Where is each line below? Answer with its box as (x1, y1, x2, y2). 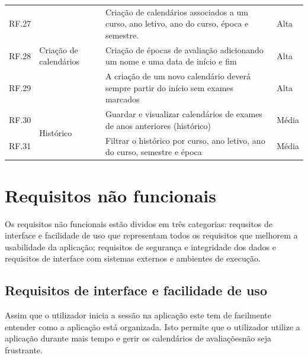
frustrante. (5, 343, 43, 356)
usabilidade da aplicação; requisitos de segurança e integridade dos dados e (5, 240, 276, 253)
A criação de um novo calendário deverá (105, 70, 251, 82)
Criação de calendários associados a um (105, 5, 249, 18)
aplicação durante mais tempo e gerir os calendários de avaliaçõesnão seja (5, 332, 272, 344)
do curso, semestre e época (105, 146, 202, 158)
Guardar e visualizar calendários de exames (105, 108, 262, 120)
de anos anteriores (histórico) (105, 119, 211, 131)
